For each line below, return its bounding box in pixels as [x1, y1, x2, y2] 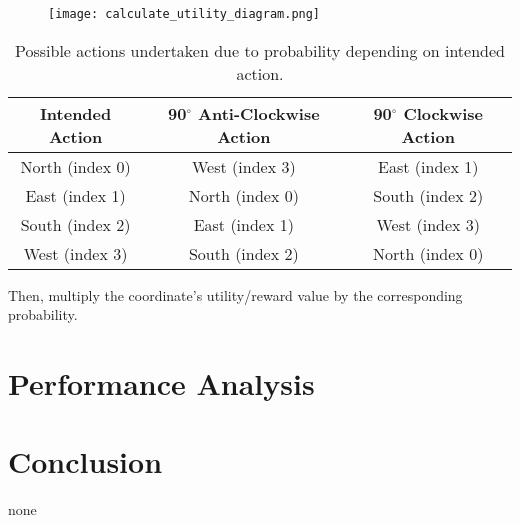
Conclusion [8, 441, 163, 482]
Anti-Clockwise [198, 101, 320, 125]
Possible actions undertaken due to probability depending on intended [15, 38, 505, 62]
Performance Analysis [8, 363, 315, 404]
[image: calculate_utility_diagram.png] [48, 7, 321, 21]
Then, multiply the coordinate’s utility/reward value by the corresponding [8, 284, 463, 305]
